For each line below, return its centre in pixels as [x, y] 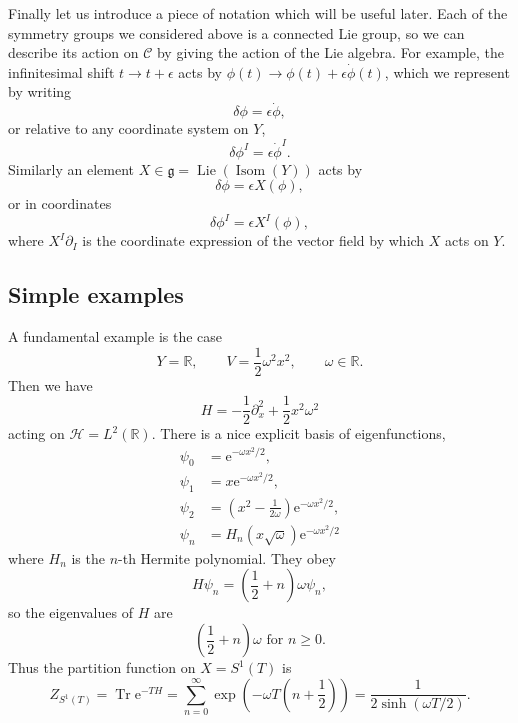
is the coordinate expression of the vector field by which [253, 240]
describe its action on [73, 52]
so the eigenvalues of [70, 612]
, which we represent [447, 71]
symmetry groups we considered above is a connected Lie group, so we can [236, 32]
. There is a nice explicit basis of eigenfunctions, [298, 433]
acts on [467, 240]
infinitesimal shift [61, 71]
